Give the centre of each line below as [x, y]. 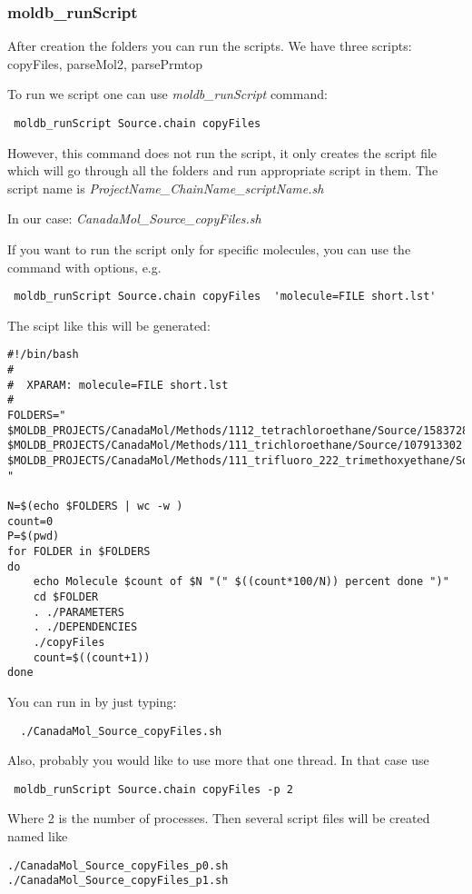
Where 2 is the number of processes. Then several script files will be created [219, 818]
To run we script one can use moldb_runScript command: [167, 94]
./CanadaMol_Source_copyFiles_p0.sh [118, 865]
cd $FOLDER [66, 596]
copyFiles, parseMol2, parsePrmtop [105, 63]
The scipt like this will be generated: [109, 325]
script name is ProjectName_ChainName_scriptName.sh [166, 188]
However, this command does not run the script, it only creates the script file [222, 152]
